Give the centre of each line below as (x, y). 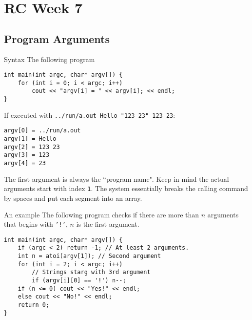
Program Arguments (57, 38)
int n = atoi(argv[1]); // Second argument (89, 256)
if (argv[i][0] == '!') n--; (79, 281)
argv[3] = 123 (27, 155)
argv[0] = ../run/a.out (42, 131)
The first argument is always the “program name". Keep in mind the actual (116, 179)
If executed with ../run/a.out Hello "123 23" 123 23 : (90, 115)
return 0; (34, 305)
